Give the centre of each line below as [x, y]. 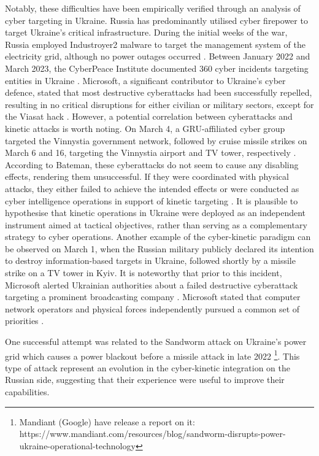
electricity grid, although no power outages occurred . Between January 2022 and [158, 56]
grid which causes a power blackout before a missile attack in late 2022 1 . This [152, 355]
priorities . [25, 321]
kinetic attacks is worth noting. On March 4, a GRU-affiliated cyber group [145, 128]
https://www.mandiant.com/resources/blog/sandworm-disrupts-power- [152, 434]
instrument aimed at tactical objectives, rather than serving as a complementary [156, 224]
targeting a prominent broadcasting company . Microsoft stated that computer [153, 297]
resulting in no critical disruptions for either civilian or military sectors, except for [159, 104]
